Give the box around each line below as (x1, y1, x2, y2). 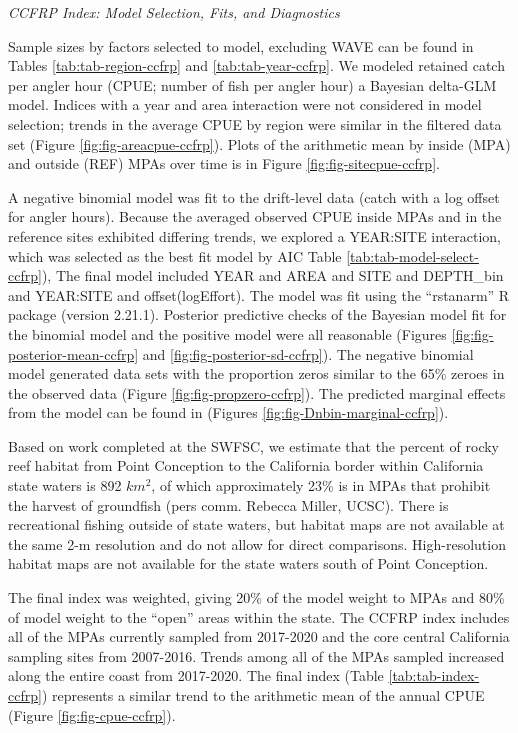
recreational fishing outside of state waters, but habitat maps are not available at (8, 514, 505, 535)
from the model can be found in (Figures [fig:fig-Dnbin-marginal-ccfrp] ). (8, 402, 449, 423)
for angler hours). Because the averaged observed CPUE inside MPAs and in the (8, 206, 502, 227)
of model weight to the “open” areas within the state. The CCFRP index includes (8, 606, 510, 627)
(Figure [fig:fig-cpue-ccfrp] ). (8, 704, 176, 725)
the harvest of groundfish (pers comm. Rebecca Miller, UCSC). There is (8, 494, 449, 515)
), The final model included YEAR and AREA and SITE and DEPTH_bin (41, 265, 504, 286)
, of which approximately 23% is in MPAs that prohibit (151, 475, 491, 496)
